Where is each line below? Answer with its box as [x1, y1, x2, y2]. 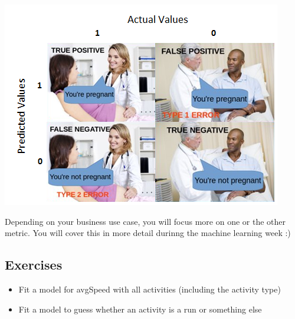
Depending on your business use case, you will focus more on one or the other [5, 215, 286, 227]
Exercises [5, 255, 63, 274]
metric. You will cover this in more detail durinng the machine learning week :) [5, 227, 291, 239]
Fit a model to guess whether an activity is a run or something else [18, 303, 262, 315]
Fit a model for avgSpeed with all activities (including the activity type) [18, 283, 281, 295]
